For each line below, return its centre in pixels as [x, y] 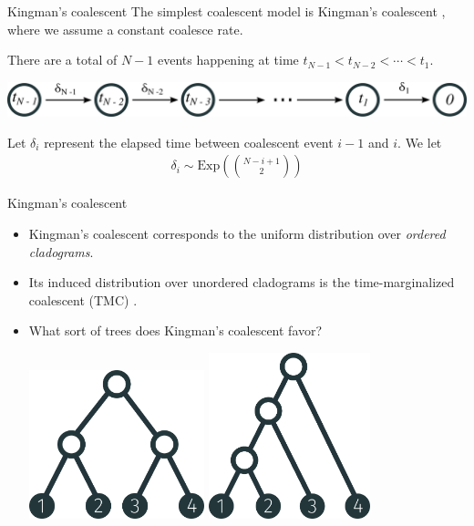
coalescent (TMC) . [83, 299]
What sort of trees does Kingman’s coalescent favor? [175, 330]
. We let [420, 142]
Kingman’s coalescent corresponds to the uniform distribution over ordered [237, 233]
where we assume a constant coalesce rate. [125, 29]
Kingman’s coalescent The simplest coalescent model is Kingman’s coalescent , [227, 11]
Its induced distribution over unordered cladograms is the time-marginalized [242, 282]
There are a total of [62, 60]
